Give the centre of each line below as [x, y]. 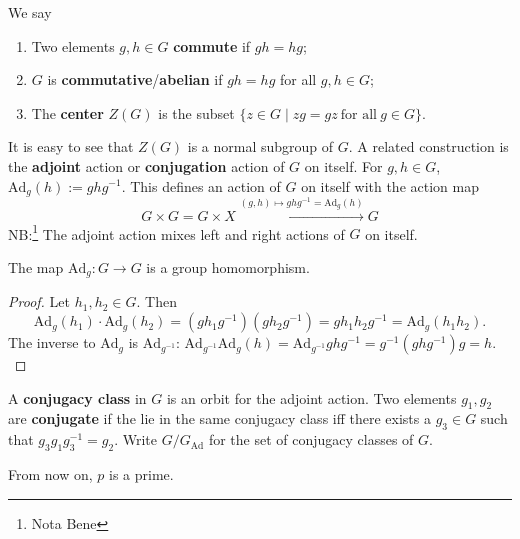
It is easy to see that [71, 146]
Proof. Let [39, 301]
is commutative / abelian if [135, 79]
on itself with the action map [390, 185]
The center [67, 112]
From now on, [50, 474]
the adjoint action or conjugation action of [146, 165]
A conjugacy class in [77, 397]
